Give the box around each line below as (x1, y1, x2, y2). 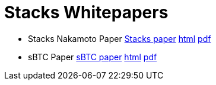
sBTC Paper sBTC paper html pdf (28, 51, 157, 62)
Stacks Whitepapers (4, 2, 169, 22)
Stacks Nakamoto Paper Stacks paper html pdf (28, 33, 211, 44)
